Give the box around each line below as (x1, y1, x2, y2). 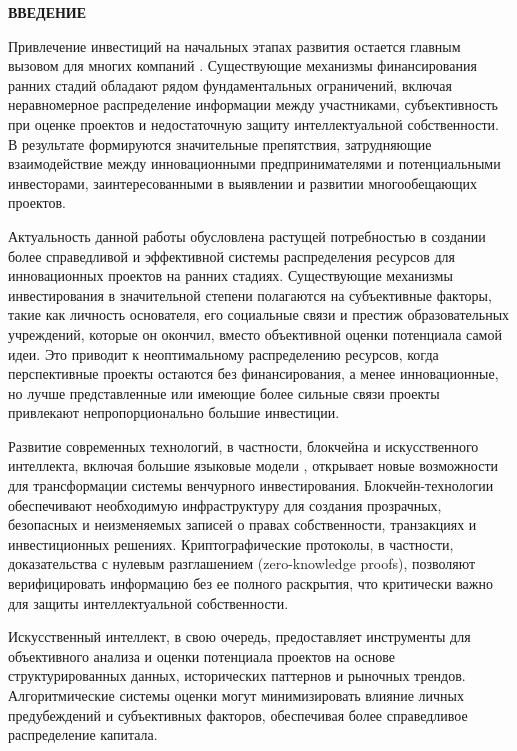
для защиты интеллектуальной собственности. (8, 592, 289, 613)
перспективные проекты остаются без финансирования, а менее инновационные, (8, 363, 499, 384)
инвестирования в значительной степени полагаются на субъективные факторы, (8, 284, 492, 305)
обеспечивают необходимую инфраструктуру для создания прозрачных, (8, 494, 442, 515)
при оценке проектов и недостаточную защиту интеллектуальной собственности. (8, 113, 499, 134)
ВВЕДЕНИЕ (8, 2, 87, 22)
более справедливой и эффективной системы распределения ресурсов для (8, 245, 455, 266)
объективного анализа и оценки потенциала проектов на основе (8, 645, 396, 666)
